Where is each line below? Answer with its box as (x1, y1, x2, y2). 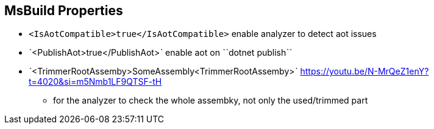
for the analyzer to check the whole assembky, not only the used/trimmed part (53, 95, 368, 106)
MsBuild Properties (4, 3, 123, 18)
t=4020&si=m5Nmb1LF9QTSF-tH (29, 76, 162, 87)
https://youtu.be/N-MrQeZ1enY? (300, 66, 429, 77)
